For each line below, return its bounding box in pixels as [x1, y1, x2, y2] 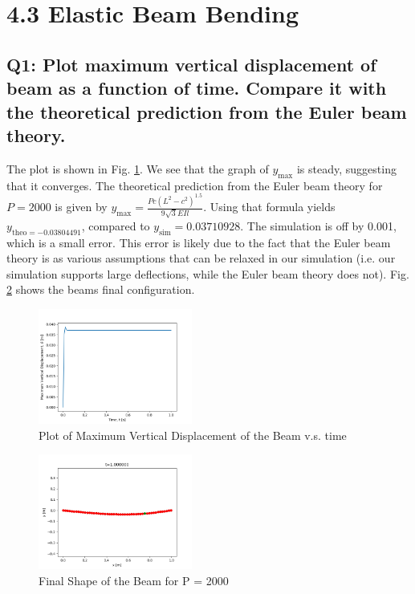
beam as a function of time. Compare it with [6, 75, 387, 100]
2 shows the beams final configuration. [6, 281, 195, 298]
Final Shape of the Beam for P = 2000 [39, 572, 229, 588]
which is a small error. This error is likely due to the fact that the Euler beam [6, 234, 391, 250]
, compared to [81, 217, 150, 234]
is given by [55, 198, 108, 215]
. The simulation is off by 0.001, [240, 217, 397, 234]
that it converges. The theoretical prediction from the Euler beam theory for [6, 177, 383, 193]
